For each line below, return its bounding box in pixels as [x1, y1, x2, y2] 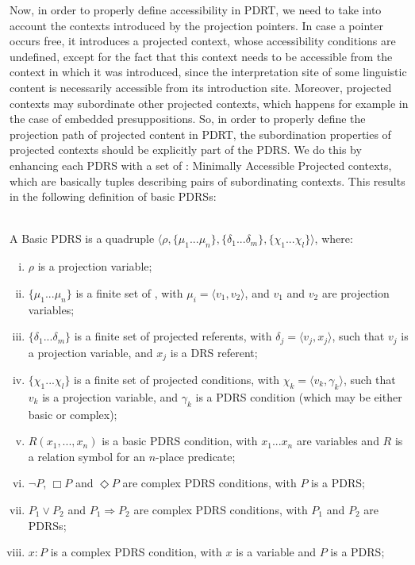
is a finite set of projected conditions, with [74, 371, 279, 387]
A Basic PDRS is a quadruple [10, 230, 155, 247]
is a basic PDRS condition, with [102, 432, 258, 449]
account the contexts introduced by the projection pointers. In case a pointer [10, 17, 383, 33]
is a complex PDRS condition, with [50, 544, 222, 560]
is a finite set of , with [75, 284, 183, 301]
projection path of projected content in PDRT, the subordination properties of [10, 125, 391, 142]
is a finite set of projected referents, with [74, 328, 272, 344]
